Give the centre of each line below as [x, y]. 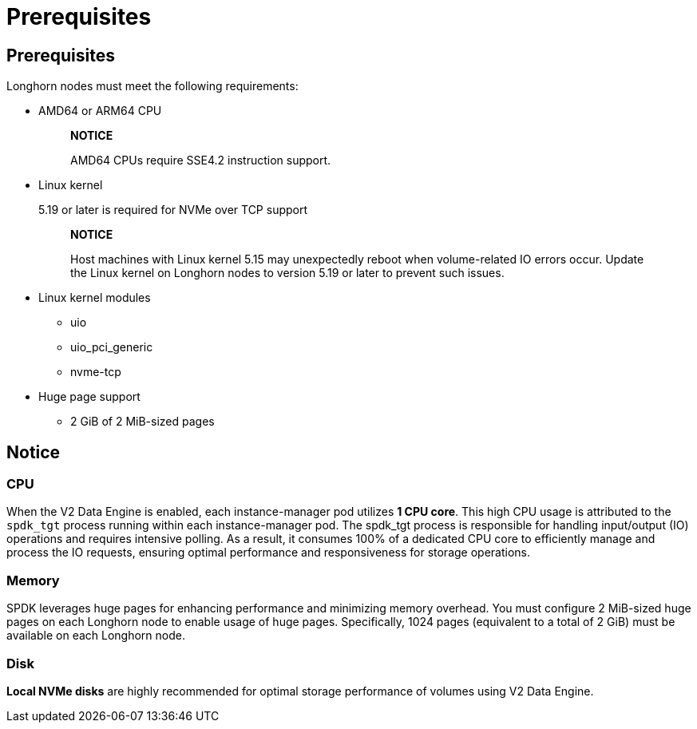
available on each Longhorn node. [96, 636]
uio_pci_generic [112, 347]
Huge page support [89, 397]
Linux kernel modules [95, 298]
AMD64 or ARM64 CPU [100, 111]
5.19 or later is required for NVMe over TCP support [173, 210]
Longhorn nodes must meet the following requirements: [152, 86]
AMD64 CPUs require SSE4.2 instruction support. [201, 160]
